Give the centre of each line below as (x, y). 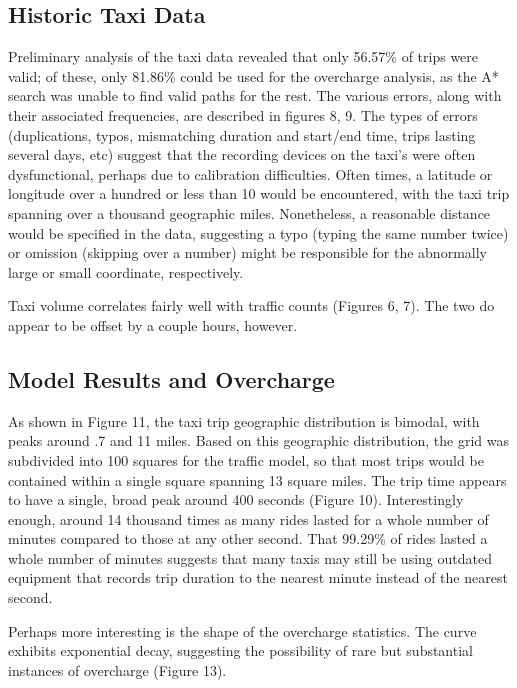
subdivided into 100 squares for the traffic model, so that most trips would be (246, 459)
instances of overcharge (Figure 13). (117, 669)
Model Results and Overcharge (171, 378)
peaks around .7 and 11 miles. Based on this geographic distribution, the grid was (258, 440)
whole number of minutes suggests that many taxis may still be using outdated (250, 557)
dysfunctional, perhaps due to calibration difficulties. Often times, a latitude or (250, 173)
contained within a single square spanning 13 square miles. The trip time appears (257, 479)
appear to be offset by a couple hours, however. (153, 324)
